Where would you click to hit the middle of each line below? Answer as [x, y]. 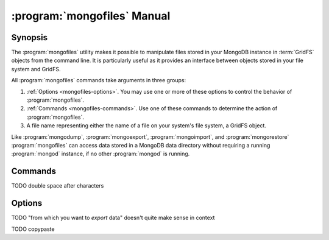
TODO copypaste [33, 229]
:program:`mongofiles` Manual [91, 16]
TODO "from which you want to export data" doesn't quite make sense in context [113, 218]
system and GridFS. [36, 69]
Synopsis [30, 37]
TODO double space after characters [58, 186]
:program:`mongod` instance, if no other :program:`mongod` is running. [101, 154]
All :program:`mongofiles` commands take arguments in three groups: [99, 80]
